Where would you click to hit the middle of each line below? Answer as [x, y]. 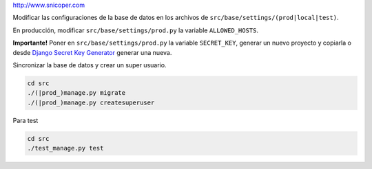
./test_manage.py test [65, 148]
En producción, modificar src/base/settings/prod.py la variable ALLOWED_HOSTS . [135, 30]
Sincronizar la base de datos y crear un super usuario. [90, 65]
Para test [25, 120]
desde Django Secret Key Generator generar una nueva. [92, 52]
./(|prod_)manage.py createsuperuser [91, 102]
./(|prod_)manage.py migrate [76, 93]
